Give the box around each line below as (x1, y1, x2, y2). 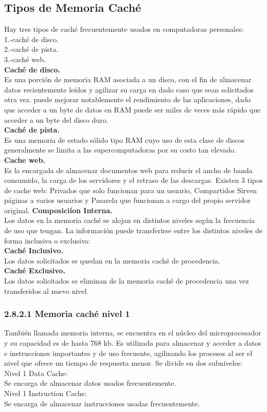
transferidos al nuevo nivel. (4, 285, 89, 296)
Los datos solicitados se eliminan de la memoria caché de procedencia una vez (4, 275, 249, 286)
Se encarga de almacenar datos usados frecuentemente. (4, 378, 176, 388)
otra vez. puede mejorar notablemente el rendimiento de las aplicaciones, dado (4, 94, 251, 105)
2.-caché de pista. (4, 44, 59, 54)
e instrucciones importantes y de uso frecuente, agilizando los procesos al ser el (4, 347, 253, 358)
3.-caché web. (4, 53, 46, 64)
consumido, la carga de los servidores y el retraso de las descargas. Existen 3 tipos (4, 175, 263, 185)
